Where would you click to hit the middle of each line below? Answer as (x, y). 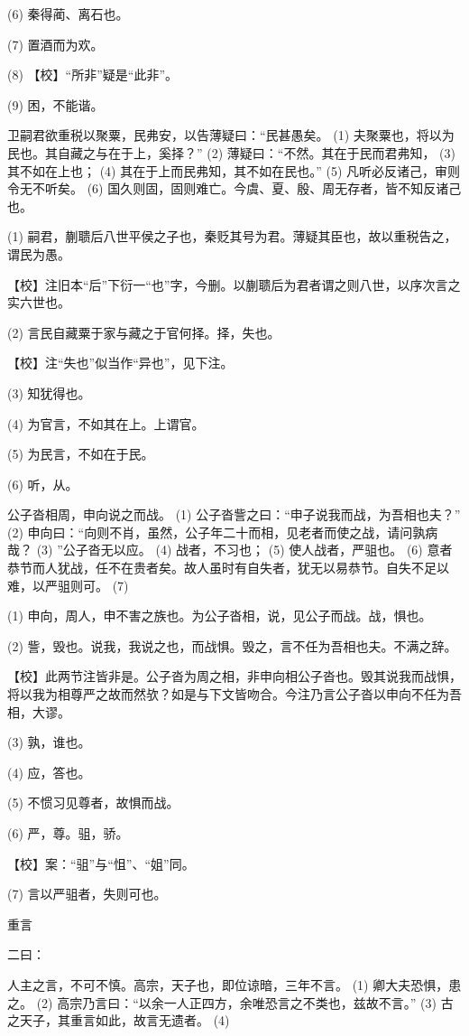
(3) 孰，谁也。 (49, 742)
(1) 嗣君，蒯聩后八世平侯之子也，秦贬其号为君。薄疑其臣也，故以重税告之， (232, 236)
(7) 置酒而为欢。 (55, 44)
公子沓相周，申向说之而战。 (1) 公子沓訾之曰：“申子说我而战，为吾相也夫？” (234, 514)
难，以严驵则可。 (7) (68, 585)
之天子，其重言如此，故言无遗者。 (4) (119, 1020)
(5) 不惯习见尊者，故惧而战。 (93, 803)
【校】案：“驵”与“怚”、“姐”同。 (101, 863)
